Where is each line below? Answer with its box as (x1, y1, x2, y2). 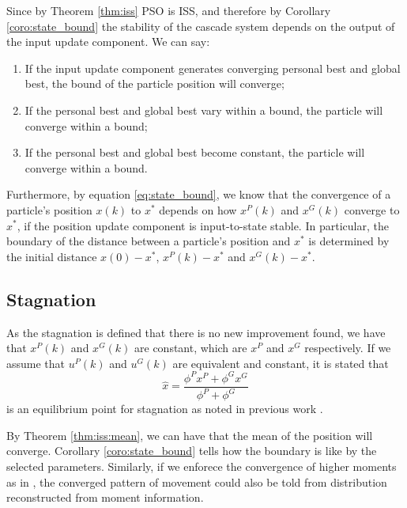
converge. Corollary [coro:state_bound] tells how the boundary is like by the (6, 442, 377, 459)
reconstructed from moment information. (6, 489, 204, 506)
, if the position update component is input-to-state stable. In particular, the (17, 217, 389, 233)
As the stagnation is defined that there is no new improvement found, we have (6, 324, 386, 340)
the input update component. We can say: (6, 33, 210, 50)
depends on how (159, 201, 237, 218)
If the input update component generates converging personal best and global (24, 59, 401, 76)
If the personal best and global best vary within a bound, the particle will (24, 101, 383, 118)
